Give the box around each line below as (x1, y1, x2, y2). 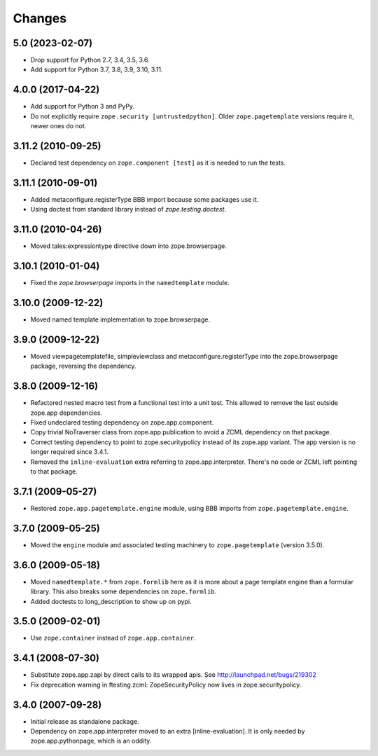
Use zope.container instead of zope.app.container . (30, 634, 196, 642)
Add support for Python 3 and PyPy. (30, 102, 135, 111)
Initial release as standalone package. (30, 717, 139, 725)
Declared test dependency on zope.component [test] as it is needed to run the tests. (30, 158, 286, 167)
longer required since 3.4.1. (30, 448, 108, 456)
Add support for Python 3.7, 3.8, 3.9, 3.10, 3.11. (30, 65, 163, 74)
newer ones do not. (30, 122, 87, 130)
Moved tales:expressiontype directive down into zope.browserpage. (30, 242, 227, 250)
